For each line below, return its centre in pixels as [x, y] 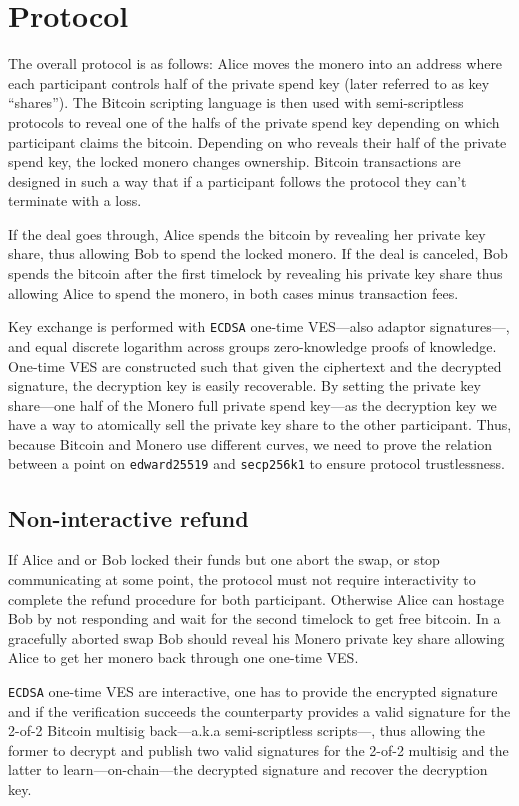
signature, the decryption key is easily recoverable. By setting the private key [244, 385]
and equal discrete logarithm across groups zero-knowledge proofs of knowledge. [252, 345]
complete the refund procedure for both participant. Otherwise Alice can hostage [256, 598]
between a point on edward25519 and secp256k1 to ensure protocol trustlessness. [256, 463]
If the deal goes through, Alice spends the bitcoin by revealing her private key [247, 233]
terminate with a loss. [75, 200]
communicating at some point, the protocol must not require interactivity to [242, 578]
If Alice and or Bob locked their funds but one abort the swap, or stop [224, 559]
